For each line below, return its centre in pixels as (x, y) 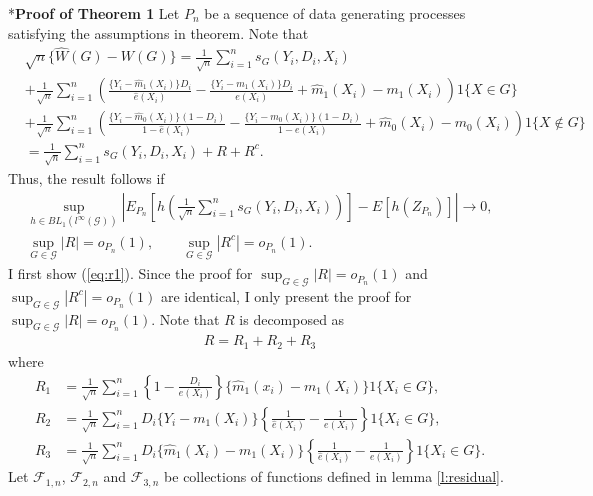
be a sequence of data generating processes (335, 13)
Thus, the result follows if (86, 177)
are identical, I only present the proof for (286, 295)
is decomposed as (292, 318)
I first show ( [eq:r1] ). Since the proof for (130, 273)
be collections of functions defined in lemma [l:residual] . (334, 476)
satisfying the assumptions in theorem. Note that (158, 32)
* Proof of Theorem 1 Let (94, 13)
